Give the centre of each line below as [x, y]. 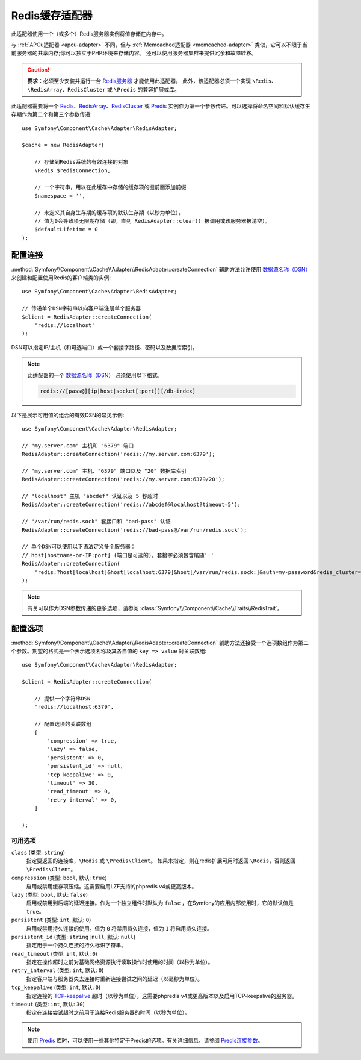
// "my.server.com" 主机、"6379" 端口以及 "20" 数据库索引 [104, 471]
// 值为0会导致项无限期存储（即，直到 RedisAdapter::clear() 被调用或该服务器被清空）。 [152, 221]
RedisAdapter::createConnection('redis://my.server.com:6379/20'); [123, 479]
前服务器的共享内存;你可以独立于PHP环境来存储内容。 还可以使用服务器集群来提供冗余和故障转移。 [134, 53]
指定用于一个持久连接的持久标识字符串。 [76, 945]
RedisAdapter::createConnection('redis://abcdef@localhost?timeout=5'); [131, 505]
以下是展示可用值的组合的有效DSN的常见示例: [68, 415]
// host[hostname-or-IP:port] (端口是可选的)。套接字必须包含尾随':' [118, 555]
